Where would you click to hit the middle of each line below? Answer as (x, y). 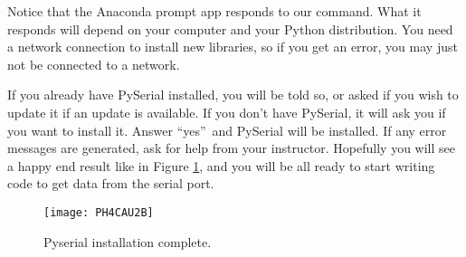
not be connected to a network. (94, 64)
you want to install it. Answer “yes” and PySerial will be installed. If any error (227, 130)
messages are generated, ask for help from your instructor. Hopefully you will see (231, 148)
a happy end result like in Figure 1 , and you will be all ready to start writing (221, 165)
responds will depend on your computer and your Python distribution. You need (230, 29)
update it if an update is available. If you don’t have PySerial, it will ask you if (227, 112)
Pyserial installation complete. (128, 241)
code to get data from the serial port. (111, 183)
